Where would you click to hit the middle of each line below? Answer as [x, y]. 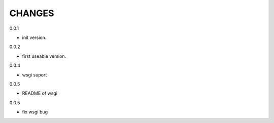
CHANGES [32, 13]
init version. [34, 37]
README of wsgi [40, 93]
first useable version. [44, 56]
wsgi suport [35, 75]
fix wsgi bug [35, 112]
